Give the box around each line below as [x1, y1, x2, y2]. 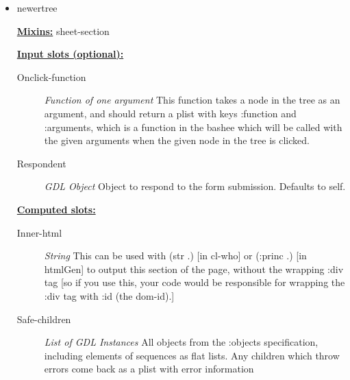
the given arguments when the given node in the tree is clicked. [44, 133, 310, 147]
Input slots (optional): [16, 47, 124, 61]
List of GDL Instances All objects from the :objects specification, [44, 335, 318, 349]
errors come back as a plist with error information [44, 361, 254, 376]
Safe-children [16, 311, 71, 326]
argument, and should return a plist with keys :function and [44, 106, 297, 120]
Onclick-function [16, 69, 86, 84]
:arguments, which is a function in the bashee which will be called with [44, 119, 342, 134]
